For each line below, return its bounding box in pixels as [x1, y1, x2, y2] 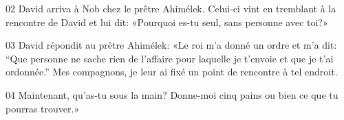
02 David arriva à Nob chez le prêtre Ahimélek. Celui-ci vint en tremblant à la [6, 1, 336, 15]
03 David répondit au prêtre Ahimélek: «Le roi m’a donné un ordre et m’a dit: [6, 38, 337, 52]
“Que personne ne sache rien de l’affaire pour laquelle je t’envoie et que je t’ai [6, 51, 334, 65]
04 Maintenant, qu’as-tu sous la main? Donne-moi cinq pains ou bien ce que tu [6, 87, 338, 101]
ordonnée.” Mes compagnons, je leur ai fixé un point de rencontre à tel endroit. [6, 64, 338, 79]
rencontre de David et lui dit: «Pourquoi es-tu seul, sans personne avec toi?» [6, 14, 328, 29]
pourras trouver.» [6, 101, 80, 115]
